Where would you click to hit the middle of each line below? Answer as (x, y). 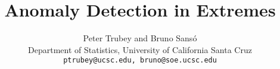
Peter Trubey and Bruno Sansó (140, 38)
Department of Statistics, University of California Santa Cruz (140, 49)
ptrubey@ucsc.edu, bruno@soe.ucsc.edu (140, 60)
